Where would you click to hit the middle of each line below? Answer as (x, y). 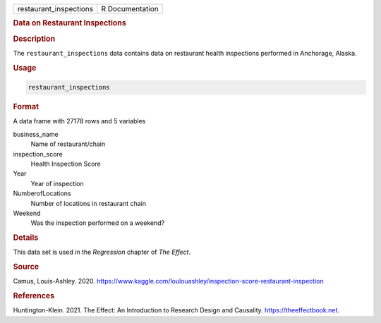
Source (26, 267)
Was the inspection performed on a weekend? (98, 223)
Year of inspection (57, 183)
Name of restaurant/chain (68, 144)
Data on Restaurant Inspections (69, 23)
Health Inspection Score (66, 164)
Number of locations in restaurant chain (88, 203)
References (34, 296)
